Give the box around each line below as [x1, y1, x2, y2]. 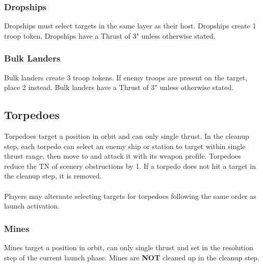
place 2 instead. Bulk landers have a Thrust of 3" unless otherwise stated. [4, 82, 234, 93]
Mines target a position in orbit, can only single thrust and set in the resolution [4, 242, 253, 252]
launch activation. [4, 200, 60, 211]
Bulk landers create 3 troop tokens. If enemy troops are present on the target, [4, 72, 248, 82]
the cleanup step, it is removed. [4, 170, 102, 181]
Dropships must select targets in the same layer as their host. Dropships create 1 [4, 20, 256, 31]
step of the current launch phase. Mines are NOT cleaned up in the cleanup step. [4, 252, 260, 262]
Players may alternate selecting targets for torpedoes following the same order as [4, 190, 256, 201]
